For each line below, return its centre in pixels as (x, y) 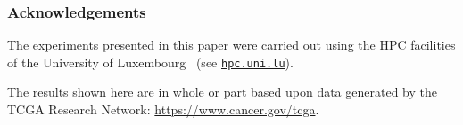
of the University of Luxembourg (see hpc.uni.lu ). (150, 62)
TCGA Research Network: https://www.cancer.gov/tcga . (163, 109)
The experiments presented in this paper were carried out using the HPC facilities (231, 45)
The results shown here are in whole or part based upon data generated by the (222, 92)
